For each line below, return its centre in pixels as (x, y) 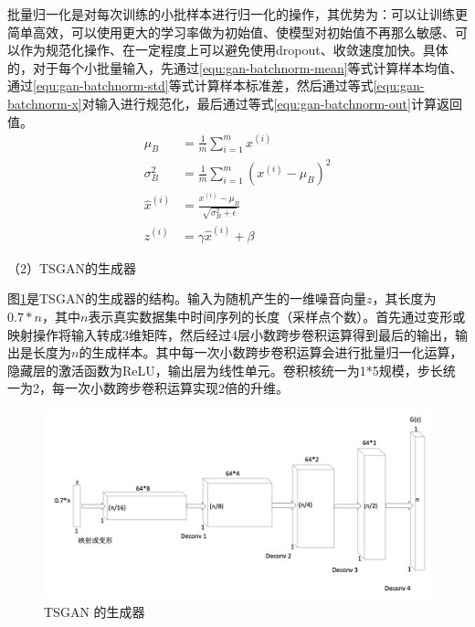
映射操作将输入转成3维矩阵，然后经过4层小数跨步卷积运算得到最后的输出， (231, 334)
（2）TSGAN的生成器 (72, 267)
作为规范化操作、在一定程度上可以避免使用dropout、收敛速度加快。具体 (234, 50)
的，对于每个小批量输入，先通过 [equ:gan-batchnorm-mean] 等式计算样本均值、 (235, 67)
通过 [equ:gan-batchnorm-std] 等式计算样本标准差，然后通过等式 (190, 85)
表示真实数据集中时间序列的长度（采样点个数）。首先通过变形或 (277, 316)
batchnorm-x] (45, 103)
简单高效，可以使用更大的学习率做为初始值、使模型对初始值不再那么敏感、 (231, 32)
